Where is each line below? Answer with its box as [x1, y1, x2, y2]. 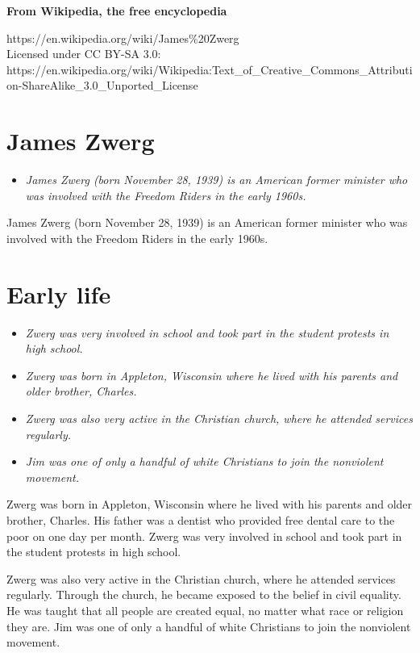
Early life [6, 277, 111, 310]
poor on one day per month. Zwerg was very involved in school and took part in [6, 527, 402, 544]
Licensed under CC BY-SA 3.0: [6, 45, 161, 62]
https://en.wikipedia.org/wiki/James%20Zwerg [6, 29, 239, 46]
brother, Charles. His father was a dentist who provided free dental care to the [6, 511, 395, 528]
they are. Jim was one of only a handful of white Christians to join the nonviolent [6, 617, 411, 634]
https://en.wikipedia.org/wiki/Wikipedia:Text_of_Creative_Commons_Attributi [6, 61, 413, 77]
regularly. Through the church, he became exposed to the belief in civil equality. [6, 586, 401, 603]
